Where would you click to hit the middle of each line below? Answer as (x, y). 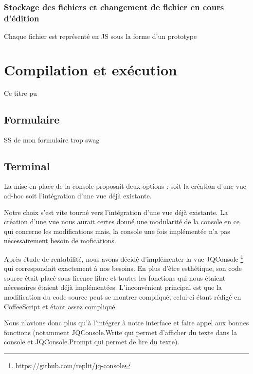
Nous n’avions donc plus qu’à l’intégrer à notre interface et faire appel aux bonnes (126, 323)
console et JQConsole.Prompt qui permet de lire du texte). (92, 342)
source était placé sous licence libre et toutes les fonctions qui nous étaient (115, 277)
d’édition (22, 18)
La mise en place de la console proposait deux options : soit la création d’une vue (125, 186)
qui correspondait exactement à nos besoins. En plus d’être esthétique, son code (123, 268)
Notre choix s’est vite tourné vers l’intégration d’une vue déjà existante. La (116, 212)
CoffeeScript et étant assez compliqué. (61, 306)
